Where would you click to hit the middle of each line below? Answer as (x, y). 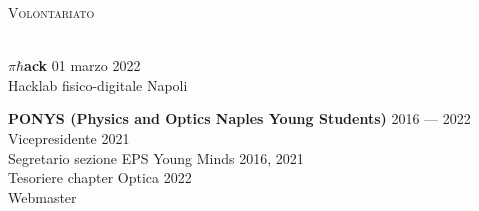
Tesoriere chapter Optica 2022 (100, 177)
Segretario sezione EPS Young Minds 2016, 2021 (156, 157)
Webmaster (42, 196)
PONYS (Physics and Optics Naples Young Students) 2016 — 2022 (239, 118)
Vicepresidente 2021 (69, 137)
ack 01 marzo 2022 (82, 65)
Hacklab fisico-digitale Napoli (98, 84)
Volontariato (51, 12)
